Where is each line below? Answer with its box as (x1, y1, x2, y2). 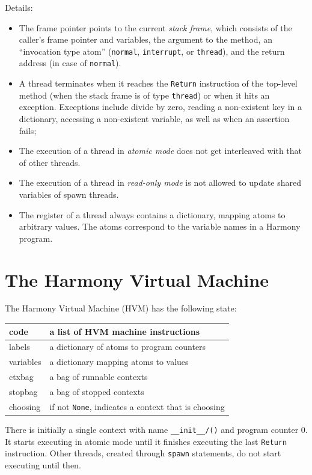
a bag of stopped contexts (49, 385, 144, 397)
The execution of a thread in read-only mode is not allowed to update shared (19, 176, 302, 189)
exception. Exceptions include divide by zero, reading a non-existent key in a (19, 100, 302, 113)
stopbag (9, 385, 38, 397)
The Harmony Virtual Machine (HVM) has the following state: (5, 302, 237, 314)
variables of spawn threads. (19, 188, 119, 200)
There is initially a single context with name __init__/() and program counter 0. (5, 423, 308, 435)
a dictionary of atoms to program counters (49, 340, 206, 353)
